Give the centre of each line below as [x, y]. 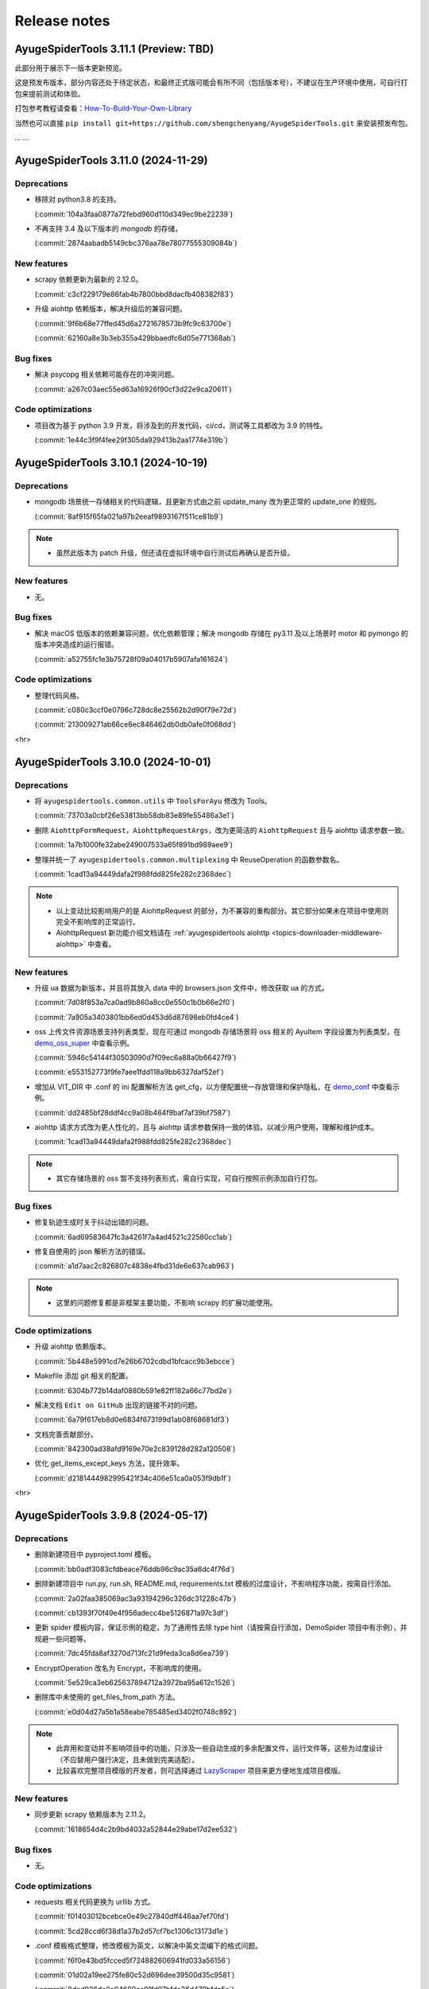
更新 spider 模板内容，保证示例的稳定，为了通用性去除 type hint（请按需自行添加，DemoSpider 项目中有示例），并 [221, 1628]
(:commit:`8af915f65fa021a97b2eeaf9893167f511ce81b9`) [129, 516]
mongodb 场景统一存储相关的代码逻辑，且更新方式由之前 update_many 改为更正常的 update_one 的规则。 [208, 502]
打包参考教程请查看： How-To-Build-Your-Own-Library [103, 108]
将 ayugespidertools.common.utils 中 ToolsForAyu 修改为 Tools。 [153, 800]
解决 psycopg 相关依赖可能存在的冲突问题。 [106, 375]
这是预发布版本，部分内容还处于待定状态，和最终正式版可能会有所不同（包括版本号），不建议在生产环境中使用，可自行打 [211, 83]
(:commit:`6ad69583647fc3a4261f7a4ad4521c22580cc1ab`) [133, 1236]
